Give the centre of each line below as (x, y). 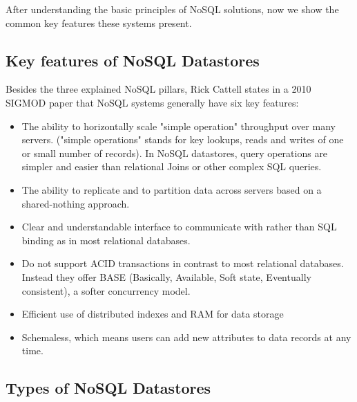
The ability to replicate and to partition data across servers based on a (172, 189)
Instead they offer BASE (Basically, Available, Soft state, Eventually (166, 276)
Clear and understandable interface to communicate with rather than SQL (179, 227)
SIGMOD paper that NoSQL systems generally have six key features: (152, 102)
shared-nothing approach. (76, 203)
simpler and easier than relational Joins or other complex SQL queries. (172, 166)
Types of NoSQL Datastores (108, 388)
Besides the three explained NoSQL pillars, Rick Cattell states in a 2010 (158, 89)
